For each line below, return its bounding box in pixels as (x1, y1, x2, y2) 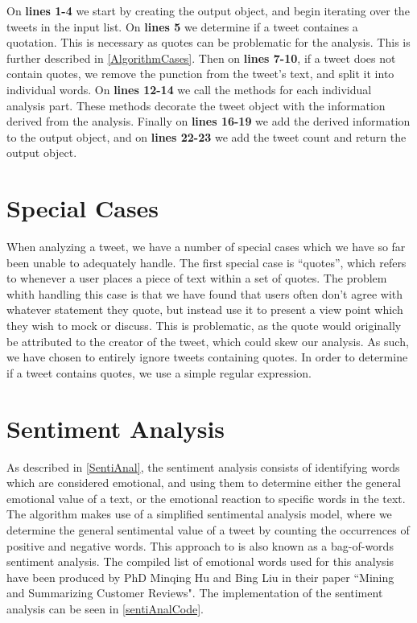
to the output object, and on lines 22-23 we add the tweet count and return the (6, 128, 407, 145)
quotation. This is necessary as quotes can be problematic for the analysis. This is (6, 34, 411, 51)
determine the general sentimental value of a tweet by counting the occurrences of (6, 521, 410, 538)
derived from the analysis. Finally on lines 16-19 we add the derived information (6, 113, 411, 130)
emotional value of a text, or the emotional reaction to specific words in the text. (6, 489, 406, 506)
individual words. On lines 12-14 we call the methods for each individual (6, 80, 372, 97)
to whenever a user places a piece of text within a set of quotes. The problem (6, 270, 387, 287)
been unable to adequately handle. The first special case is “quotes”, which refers (6, 254, 407, 270)
